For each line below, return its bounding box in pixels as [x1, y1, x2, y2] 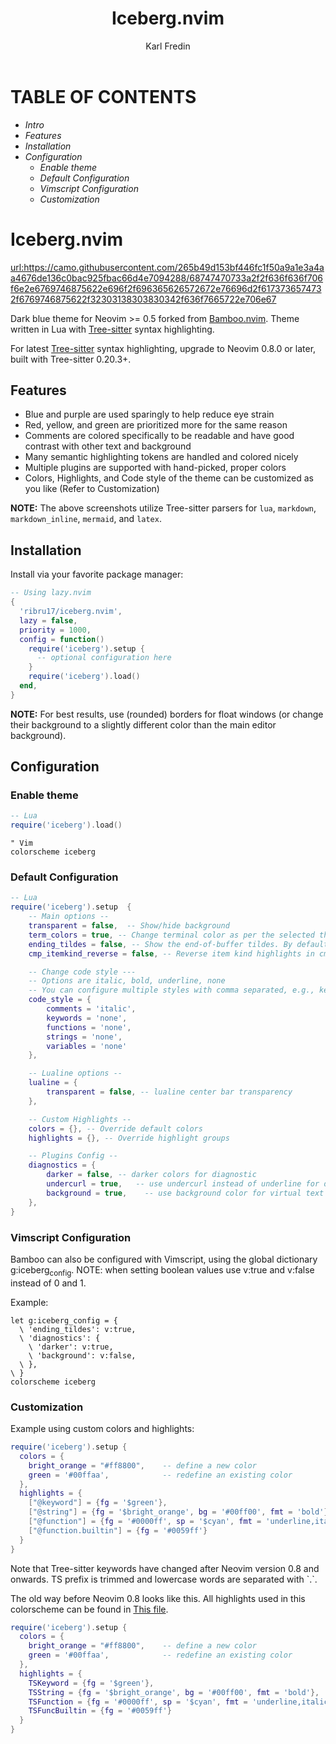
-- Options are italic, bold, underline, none [28, 976, 226, 986]
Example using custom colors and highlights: [10, 1423, 195, 1434]
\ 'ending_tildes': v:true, [19, 1324, 137, 1334]
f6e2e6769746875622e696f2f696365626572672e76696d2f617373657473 [10, 282, 322, 294]
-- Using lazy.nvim [10, 588, 92, 598]
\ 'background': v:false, [28, 1350, 137, 1361]
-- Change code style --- [28, 967, 137, 977]
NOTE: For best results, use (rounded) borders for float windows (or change [10, 708, 324, 720]
